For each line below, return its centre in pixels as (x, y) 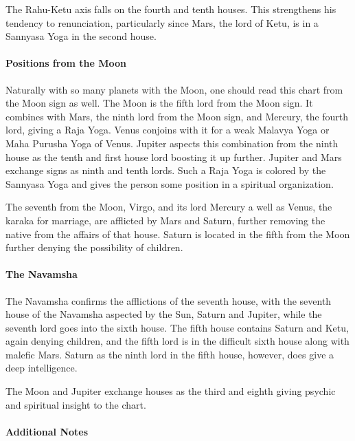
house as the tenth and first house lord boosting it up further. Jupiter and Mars (174, 157)
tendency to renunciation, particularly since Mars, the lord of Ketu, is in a (162, 22)
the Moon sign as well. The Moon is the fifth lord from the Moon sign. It (159, 103)
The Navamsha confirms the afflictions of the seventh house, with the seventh (169, 300)
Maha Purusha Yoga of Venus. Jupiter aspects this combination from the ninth (172, 143)
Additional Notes (47, 431)
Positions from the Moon (66, 63)
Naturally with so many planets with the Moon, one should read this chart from (174, 89)
